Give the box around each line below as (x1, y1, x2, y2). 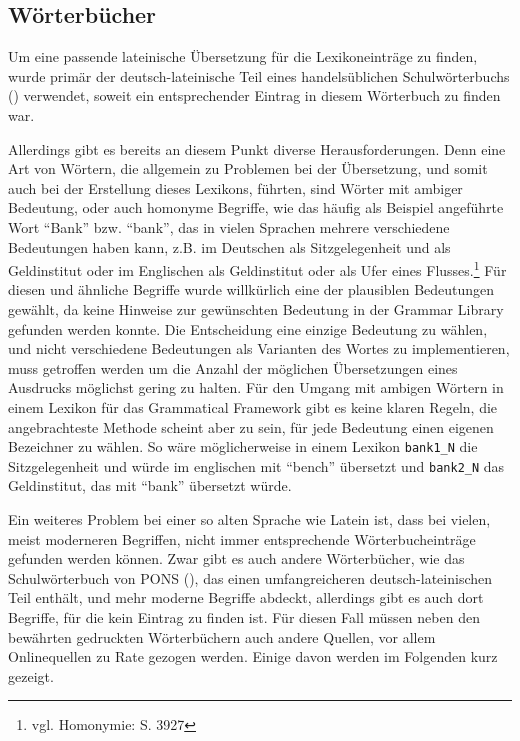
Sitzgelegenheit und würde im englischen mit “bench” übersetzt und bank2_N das (8, 455, 505, 476)
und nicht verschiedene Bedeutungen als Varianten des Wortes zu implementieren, (8, 338, 510, 359)
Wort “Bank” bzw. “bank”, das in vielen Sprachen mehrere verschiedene (8, 216, 450, 237)
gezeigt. (8, 665, 54, 686)
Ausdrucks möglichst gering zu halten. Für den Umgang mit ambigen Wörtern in (8, 377, 504, 398)
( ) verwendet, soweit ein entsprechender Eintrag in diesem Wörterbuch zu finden (8, 85, 501, 106)
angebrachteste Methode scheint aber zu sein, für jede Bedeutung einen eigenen (8, 416, 494, 437)
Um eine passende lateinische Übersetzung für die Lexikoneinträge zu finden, (8, 46, 478, 67)
